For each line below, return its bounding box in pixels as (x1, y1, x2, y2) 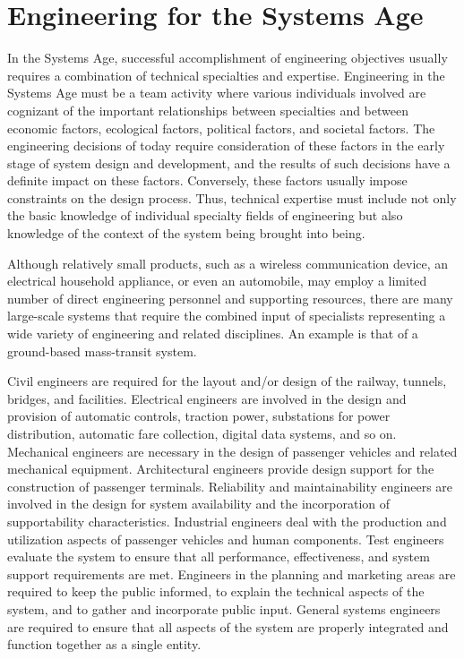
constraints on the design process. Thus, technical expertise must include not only (7, 188, 457, 207)
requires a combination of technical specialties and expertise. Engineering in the (7, 65, 445, 84)
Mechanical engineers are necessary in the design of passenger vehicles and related (7, 441, 458, 460)
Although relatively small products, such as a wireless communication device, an (7, 253, 449, 272)
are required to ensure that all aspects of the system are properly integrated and (7, 617, 449, 636)
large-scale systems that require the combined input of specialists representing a (7, 306, 446, 325)
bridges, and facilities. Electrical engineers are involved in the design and (7, 389, 407, 407)
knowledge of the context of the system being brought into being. (7, 224, 365, 243)
